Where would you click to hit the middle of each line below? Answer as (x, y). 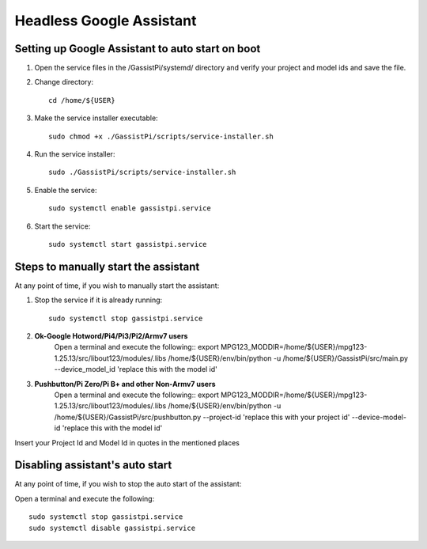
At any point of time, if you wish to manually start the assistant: (117, 286)
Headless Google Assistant (106, 21)
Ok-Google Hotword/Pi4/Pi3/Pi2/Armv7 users (111, 336)
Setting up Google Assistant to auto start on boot (138, 49)
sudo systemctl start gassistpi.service (128, 244)
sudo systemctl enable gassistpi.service (130, 208)
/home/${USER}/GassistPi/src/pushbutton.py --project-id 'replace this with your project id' (202, 417)
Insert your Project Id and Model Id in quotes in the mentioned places (127, 442)
